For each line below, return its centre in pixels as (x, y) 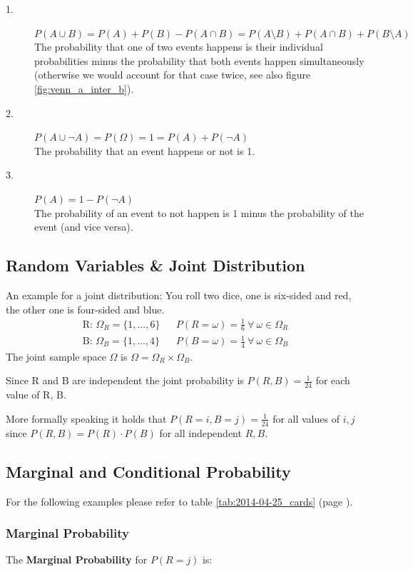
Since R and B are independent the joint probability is (125, 380)
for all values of (306, 418)
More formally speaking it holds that (86, 418)
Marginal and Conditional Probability (148, 471)
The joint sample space (56, 356)
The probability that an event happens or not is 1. (145, 150)
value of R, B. (36, 395)
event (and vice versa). (84, 227)
